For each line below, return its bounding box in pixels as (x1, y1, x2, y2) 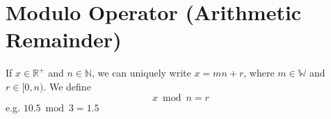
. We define (43, 79, 91, 93)
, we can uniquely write (91, 65, 191, 80)
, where (243, 65, 275, 80)
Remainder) (6, 25, 122, 54)
